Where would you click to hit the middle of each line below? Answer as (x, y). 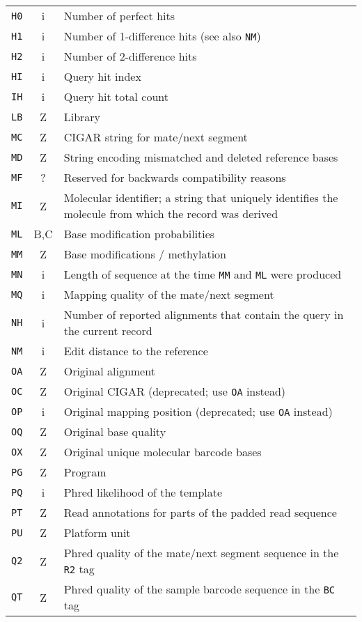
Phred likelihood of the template (143, 492)
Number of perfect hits (119, 16)
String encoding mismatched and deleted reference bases (201, 157)
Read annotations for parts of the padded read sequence (200, 512)
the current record (108, 331)
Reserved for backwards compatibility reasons (175, 177)
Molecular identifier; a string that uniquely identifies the (201, 197)
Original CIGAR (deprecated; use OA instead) (175, 391)
